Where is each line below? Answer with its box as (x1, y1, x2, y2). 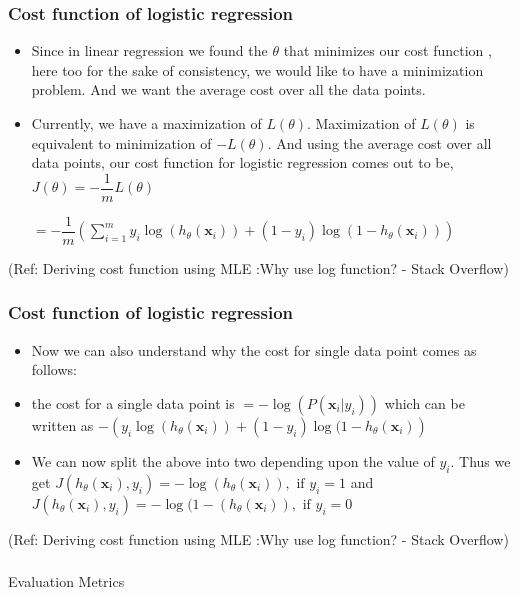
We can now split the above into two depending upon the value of (31, 450, 435, 471)
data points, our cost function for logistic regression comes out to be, (31, 152, 454, 173)
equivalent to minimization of (31, 132, 212, 153)
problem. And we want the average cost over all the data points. (31, 79, 426, 100)
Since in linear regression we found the (31, 40, 268, 61)
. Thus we (450, 450, 511, 471)
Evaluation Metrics (8, 571, 125, 592)
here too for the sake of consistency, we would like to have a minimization (31, 59, 484, 80)
